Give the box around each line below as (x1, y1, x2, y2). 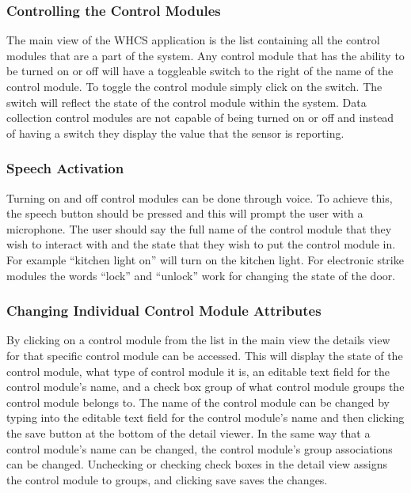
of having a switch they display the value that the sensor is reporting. (6, 124, 344, 141)
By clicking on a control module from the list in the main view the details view (6, 332, 390, 348)
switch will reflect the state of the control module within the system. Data (6, 93, 367, 110)
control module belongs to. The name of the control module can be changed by (6, 393, 390, 410)
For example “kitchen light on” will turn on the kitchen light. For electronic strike (6, 251, 404, 267)
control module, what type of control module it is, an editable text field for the (6, 362, 390, 379)
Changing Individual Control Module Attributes (6, 301, 322, 320)
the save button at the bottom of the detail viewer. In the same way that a (6, 424, 371, 441)
